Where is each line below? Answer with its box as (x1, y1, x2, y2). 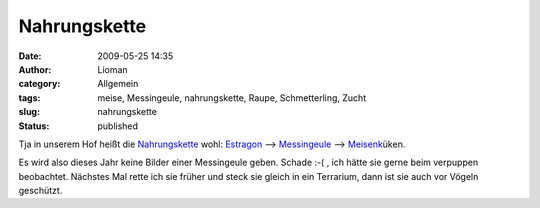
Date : (18, 50, 42, 62)
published (97, 120, 139, 132)
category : (18, 78, 61, 90)
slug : (18, 106, 40, 118)
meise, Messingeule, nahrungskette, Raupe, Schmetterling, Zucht (97, 91, 367, 104)
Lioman (97, 63, 129, 75)
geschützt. (18, 185, 63, 197)
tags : (18, 91, 41, 104)
